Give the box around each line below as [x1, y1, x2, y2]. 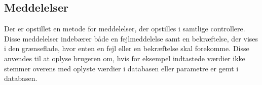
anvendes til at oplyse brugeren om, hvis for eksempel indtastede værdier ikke [4, 53, 245, 63]
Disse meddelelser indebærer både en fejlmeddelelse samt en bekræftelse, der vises [4, 33, 258, 44]
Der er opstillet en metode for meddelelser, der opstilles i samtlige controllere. [4, 23, 245, 34]
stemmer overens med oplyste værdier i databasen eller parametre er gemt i [4, 63, 239, 73]
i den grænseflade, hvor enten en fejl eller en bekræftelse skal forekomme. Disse [4, 43, 249, 54]
